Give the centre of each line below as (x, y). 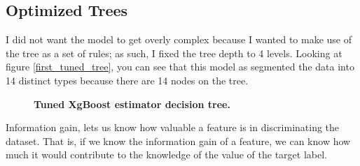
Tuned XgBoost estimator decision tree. (132, 104)
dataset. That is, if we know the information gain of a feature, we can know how (178, 141)
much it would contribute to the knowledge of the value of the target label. (166, 154)
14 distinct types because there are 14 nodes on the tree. (127, 80)
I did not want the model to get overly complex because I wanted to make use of (179, 39)
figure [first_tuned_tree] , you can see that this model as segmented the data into (180, 67)
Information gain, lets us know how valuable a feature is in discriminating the (173, 127)
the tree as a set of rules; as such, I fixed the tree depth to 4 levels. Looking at (174, 53)
